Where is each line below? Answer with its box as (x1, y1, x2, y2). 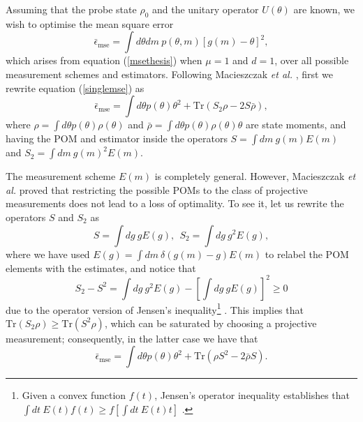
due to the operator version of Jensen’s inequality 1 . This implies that (6, 300, 304, 317)
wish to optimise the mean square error (6, 16, 174, 31)
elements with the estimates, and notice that (6, 260, 196, 275)
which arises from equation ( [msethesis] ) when (6, 53, 202, 68)
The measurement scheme (6, 169, 116, 183)
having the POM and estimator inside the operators (6, 131, 228, 146)
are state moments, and (245, 117, 346, 132)
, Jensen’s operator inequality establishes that (154, 388, 350, 402)
